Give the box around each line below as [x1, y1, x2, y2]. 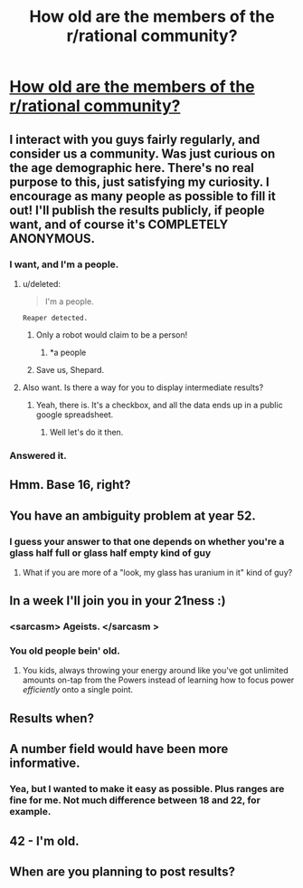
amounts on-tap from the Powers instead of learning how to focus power [22, 674, 295, 685]
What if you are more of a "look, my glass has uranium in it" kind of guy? [22, 567, 293, 578]
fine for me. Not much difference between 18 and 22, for [9, 794, 260, 807]
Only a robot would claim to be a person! [35, 329, 188, 340]
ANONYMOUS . [9, 231, 96, 246]
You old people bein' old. [9, 645, 120, 657]
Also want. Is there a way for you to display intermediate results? [22, 382, 264, 393]
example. [9, 806, 52, 818]
